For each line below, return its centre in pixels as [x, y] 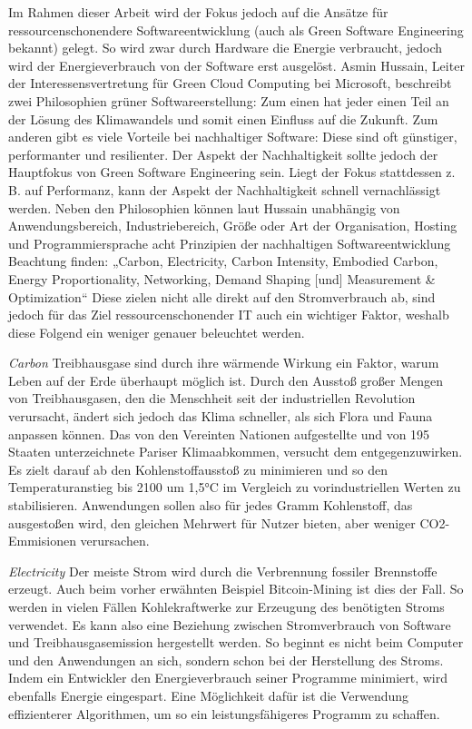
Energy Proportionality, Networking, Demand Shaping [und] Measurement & [222, 278]
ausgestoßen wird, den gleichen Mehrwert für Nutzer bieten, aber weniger [212, 522]
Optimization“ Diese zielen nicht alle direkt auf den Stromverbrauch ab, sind [222, 296]
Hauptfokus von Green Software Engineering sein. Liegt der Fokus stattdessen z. [232, 172]
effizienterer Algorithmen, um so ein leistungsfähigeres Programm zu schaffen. [224, 713]
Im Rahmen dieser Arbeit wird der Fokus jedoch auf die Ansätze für [198, 12]
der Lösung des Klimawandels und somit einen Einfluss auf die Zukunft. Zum [223, 118]
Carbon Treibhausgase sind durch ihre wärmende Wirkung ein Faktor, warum [224, 363]
